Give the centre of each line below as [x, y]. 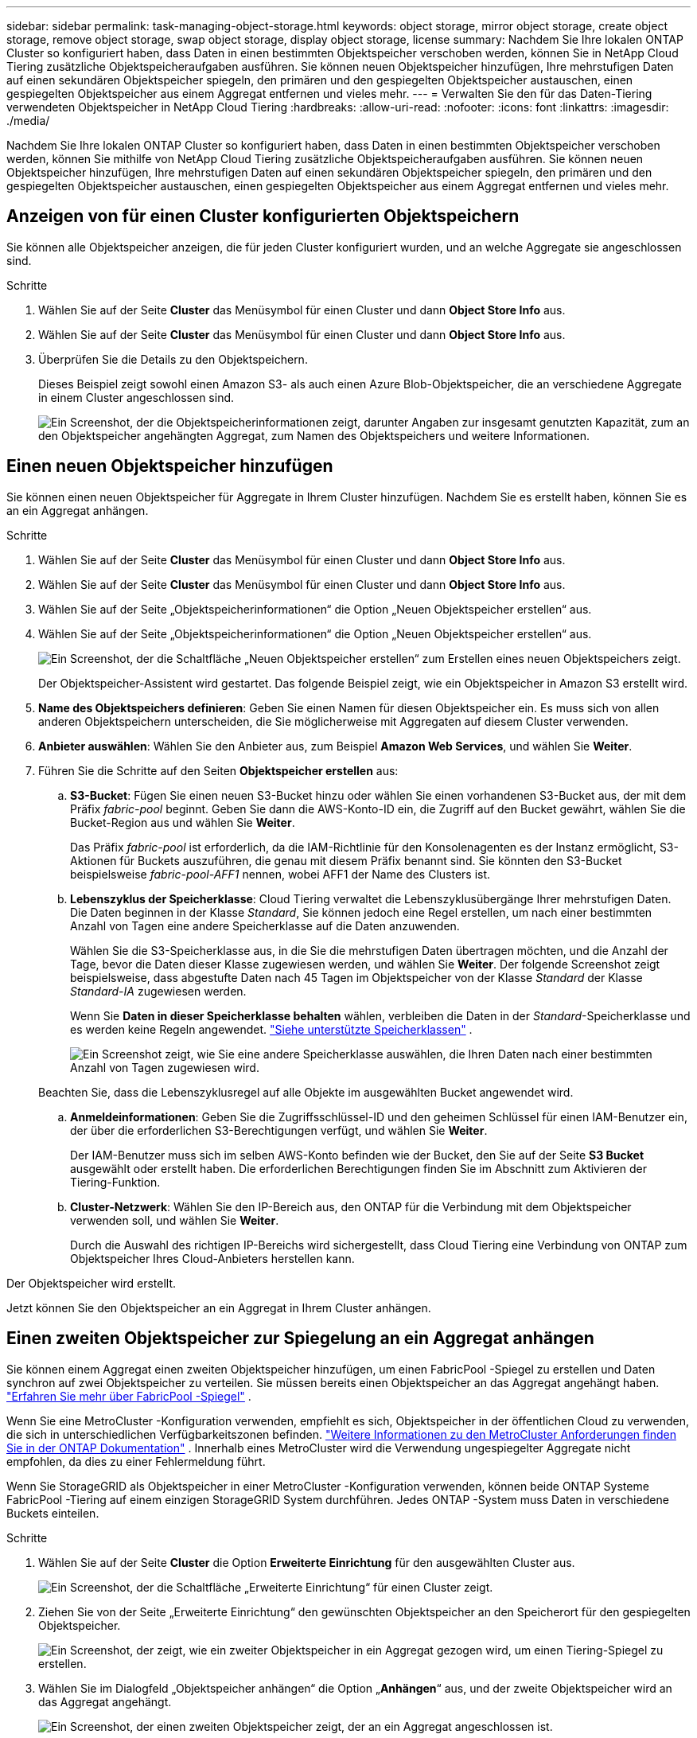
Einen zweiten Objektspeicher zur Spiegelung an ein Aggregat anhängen [300, 1339]
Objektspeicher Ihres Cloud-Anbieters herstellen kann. [212, 1258]
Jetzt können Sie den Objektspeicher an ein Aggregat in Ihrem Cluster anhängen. [219, 1307]
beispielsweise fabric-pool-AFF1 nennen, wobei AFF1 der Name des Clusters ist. [280, 874]
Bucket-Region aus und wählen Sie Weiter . [183, 822]
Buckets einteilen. [53, 1513]
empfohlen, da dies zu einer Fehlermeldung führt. [136, 1461]
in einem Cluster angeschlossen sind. [136, 397]
